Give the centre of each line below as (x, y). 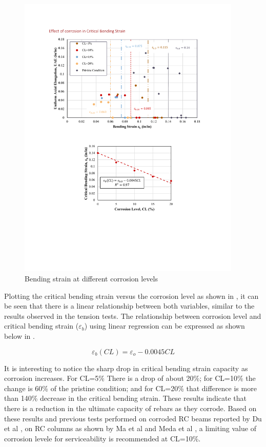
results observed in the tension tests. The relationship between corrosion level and (133, 316)
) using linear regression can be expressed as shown (165, 326)
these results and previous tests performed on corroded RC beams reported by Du (133, 418)
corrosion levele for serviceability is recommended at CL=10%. (103, 438)
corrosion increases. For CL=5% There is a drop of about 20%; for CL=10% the (130, 378)
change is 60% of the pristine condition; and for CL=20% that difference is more (130, 388)
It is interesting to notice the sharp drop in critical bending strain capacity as (126, 368)
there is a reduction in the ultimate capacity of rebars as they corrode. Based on (130, 408)
